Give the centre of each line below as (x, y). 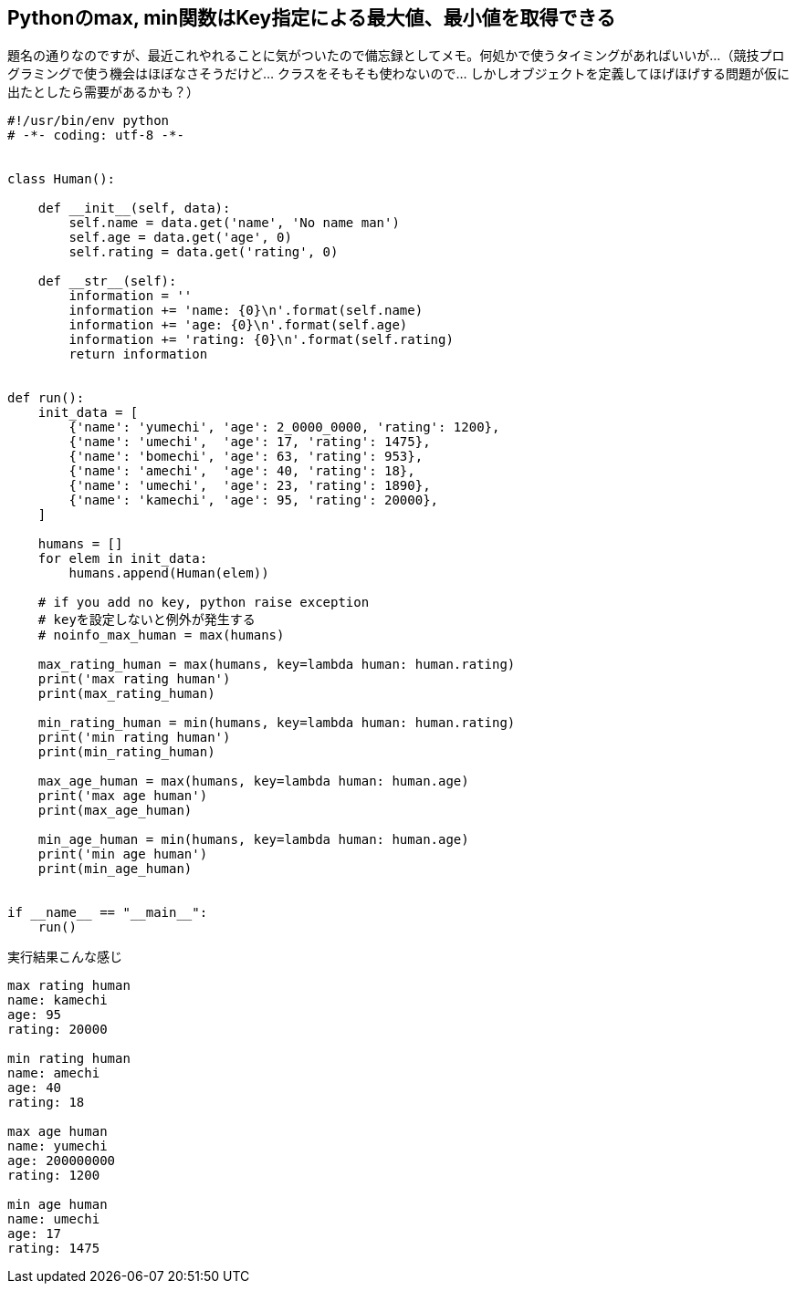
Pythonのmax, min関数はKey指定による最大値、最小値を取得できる (312, 18)
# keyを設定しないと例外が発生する (147, 620)
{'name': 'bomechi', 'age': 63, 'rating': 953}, (246, 457)
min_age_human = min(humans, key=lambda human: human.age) (253, 840)
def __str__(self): (107, 281)
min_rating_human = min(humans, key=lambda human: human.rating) (277, 723)
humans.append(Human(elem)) (169, 573)
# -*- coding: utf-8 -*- (96, 135)
